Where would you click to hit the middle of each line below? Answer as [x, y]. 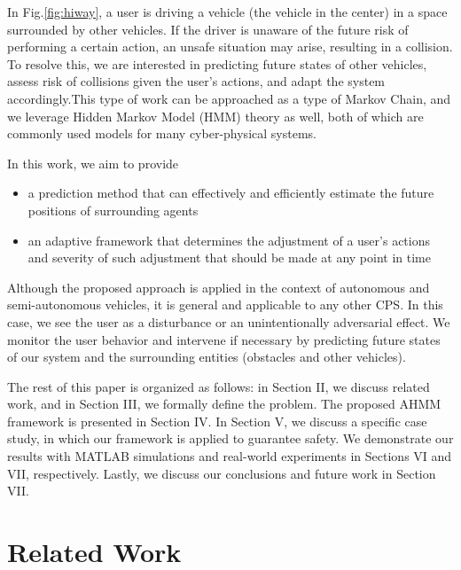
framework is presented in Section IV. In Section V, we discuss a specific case [217, 421]
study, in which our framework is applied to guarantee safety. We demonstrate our [230, 438]
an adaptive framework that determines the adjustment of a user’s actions [229, 240]
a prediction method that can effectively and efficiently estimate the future [231, 193]
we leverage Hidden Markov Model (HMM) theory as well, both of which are [215, 116]
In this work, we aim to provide [93, 163]
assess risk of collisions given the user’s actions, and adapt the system [196, 81]
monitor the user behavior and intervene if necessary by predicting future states [224, 339]
